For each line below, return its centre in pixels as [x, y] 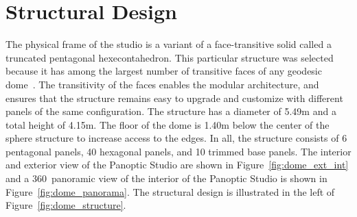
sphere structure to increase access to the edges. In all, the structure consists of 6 [176, 138]
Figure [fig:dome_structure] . [66, 205]
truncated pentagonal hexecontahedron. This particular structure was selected [170, 57]
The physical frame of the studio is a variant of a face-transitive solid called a [169, 44]
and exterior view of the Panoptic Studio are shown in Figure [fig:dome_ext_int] [177, 165]
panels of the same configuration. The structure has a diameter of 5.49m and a [171, 111]
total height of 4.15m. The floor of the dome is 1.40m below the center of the [168, 124]
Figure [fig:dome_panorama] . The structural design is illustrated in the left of [170, 191]
